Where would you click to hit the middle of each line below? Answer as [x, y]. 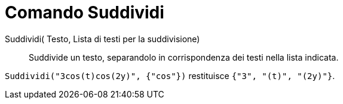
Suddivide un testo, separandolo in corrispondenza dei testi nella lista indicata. [184, 57]
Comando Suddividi [85, 12]
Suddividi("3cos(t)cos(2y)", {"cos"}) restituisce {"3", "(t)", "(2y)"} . [170, 75]
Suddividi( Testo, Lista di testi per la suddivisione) [102, 39]
